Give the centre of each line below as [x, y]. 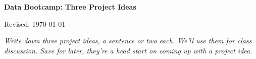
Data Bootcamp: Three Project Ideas [70, 7]
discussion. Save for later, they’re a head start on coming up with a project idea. [128, 50]
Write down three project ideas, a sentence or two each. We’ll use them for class [128, 41]
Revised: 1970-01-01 [35, 23]
